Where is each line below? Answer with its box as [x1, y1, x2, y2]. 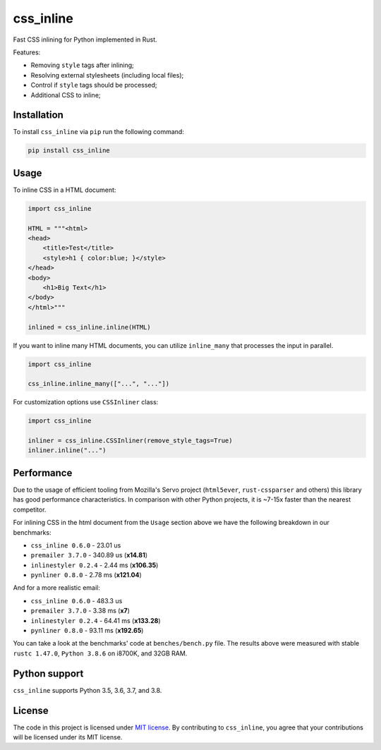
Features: [13, 48, 41, 56]
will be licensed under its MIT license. [13, 733, 123, 742]
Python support [13, 667, 84, 679]
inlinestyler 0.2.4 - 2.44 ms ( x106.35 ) [30, 561, 159, 569]
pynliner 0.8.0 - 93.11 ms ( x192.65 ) [30, 627, 144, 635]
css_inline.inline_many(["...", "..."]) [28, 380, 169, 388]
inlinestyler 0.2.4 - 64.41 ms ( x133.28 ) [30, 616, 162, 624]
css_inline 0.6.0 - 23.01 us [30, 540, 121, 550]
